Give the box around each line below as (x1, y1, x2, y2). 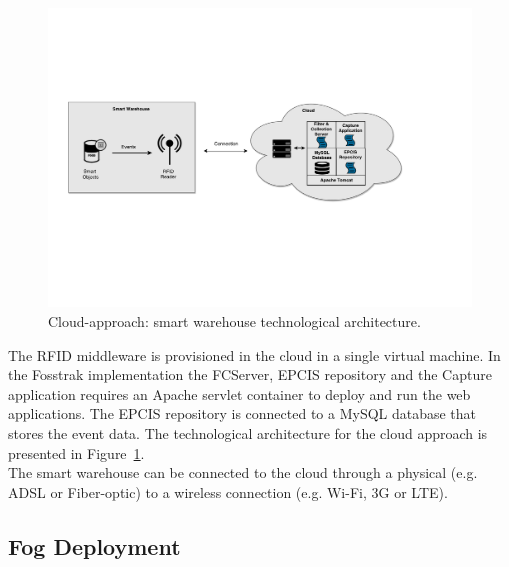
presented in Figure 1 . (8, 442, 145, 463)
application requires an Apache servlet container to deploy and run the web (8, 383, 471, 404)
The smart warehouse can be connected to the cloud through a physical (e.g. (8, 462, 478, 483)
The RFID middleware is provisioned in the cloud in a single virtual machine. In (8, 344, 501, 365)
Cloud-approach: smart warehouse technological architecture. (48, 310, 421, 331)
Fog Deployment (8, 530, 181, 561)
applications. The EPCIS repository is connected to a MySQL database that (8, 403, 477, 424)
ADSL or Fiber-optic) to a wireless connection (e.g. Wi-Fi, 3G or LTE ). (8, 481, 448, 502)
